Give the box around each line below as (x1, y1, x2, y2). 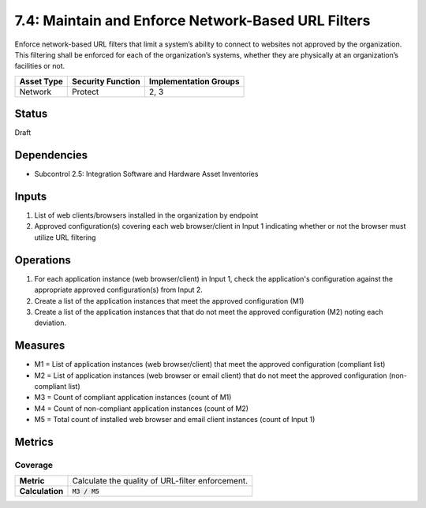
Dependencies (14, 148, 88, 162)
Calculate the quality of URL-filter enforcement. (72, 476, 248, 487)
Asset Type (19, 76, 63, 87)
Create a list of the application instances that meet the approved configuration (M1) (34, 296, 305, 305)
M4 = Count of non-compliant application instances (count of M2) (34, 403, 248, 413)
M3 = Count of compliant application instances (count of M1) (34, 393, 232, 402)
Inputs (14, 189, 47, 203)
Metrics (14, 435, 54, 449)
